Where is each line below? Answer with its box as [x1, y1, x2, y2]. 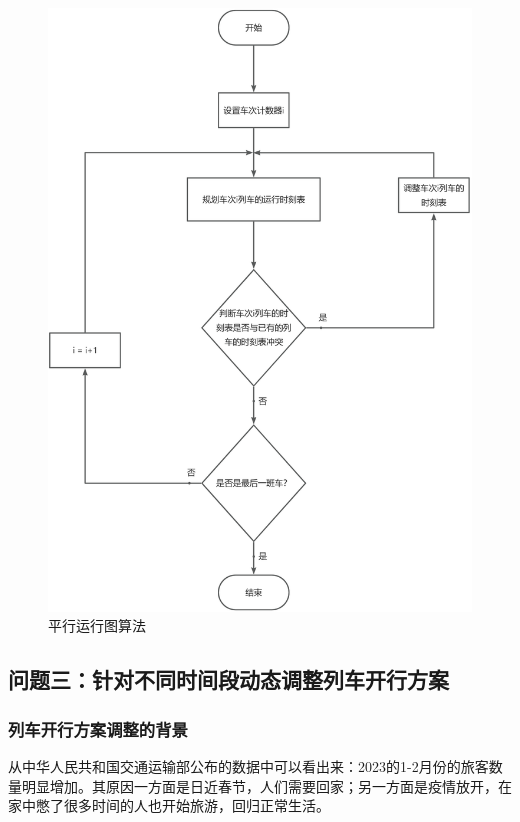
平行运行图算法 [48, 615, 146, 636]
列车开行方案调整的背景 [8, 716, 188, 741]
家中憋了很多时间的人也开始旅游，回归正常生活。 [8, 795, 330, 816]
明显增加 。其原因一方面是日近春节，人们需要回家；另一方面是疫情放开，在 [21, 775, 512, 796]
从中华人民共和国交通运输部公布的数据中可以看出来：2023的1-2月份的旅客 [8, 756, 489, 777]
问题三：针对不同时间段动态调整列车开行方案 [8, 664, 449, 695]
